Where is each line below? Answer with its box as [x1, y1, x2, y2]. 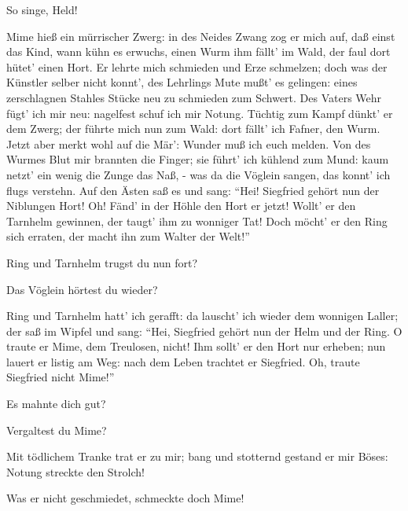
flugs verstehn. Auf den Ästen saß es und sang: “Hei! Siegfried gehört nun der [6, 182, 380, 198]
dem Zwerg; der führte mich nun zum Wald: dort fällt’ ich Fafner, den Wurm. [6, 120, 380, 137]
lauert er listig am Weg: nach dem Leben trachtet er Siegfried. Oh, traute [6, 353, 360, 369]
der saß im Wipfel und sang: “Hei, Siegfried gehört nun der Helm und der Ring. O [6, 322, 402, 339]
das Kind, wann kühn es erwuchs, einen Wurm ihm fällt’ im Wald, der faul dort [6, 43, 391, 60]
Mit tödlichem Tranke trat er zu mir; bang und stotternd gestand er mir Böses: [6, 448, 388, 465]
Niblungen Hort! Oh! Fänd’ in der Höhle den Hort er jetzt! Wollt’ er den [6, 197, 356, 214]
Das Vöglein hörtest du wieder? [6, 281, 158, 297]
